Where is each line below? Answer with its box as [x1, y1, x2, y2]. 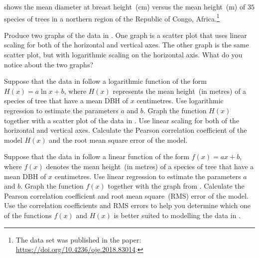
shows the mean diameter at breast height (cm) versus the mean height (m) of [4, 1, 246, 11]
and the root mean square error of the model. [49, 134, 188, 145]
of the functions [4, 210, 52, 220]
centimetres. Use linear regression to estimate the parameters [54, 171, 241, 181]
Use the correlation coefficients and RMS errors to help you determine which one [4, 200, 251, 211]
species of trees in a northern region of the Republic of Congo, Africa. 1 [4, 11, 220, 23]
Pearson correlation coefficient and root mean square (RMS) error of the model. [4, 190, 249, 201]
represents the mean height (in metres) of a [113, 85, 247, 96]
